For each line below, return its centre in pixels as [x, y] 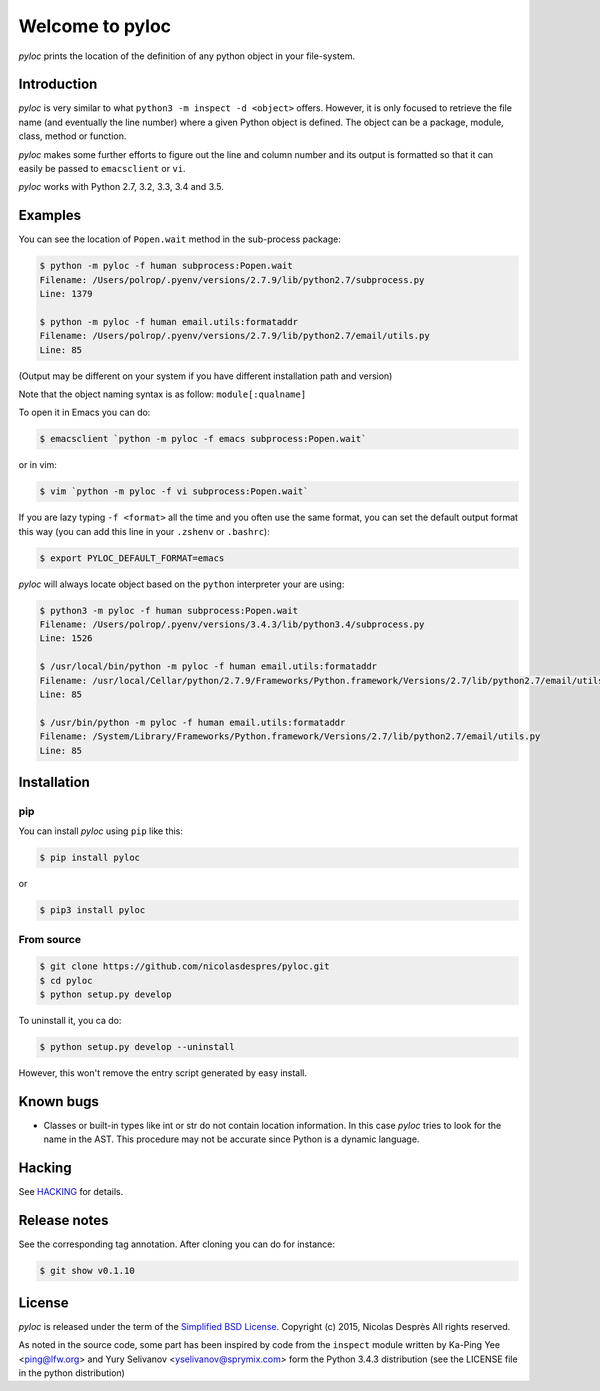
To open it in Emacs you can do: [84, 412]
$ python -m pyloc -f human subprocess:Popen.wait [166, 266]
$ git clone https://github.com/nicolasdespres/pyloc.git [184, 966]
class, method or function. [72, 136]
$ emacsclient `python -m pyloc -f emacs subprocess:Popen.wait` [203, 439]
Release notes [63, 1220]
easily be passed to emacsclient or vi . [102, 169]
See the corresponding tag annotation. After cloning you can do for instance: [176, 1244]
